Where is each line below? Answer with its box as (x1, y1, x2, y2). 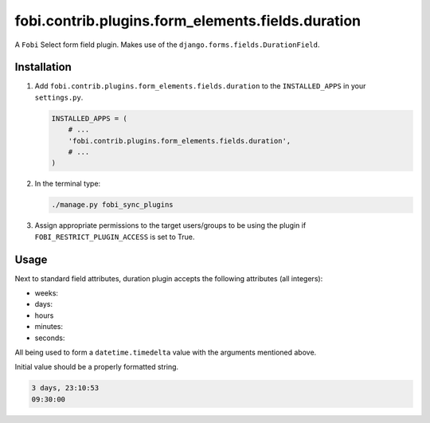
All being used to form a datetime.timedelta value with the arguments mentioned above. (14, 347, 317, 357)
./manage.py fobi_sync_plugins (51, 200, 174, 210)
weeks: (34, 288, 59, 298)
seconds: (34, 333, 65, 343)
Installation (14, 61, 72, 74)
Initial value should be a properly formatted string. (14, 362, 179, 372)
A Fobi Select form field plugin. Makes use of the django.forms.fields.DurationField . (14, 40, 320, 49)
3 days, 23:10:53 (31, 383, 100, 393)
